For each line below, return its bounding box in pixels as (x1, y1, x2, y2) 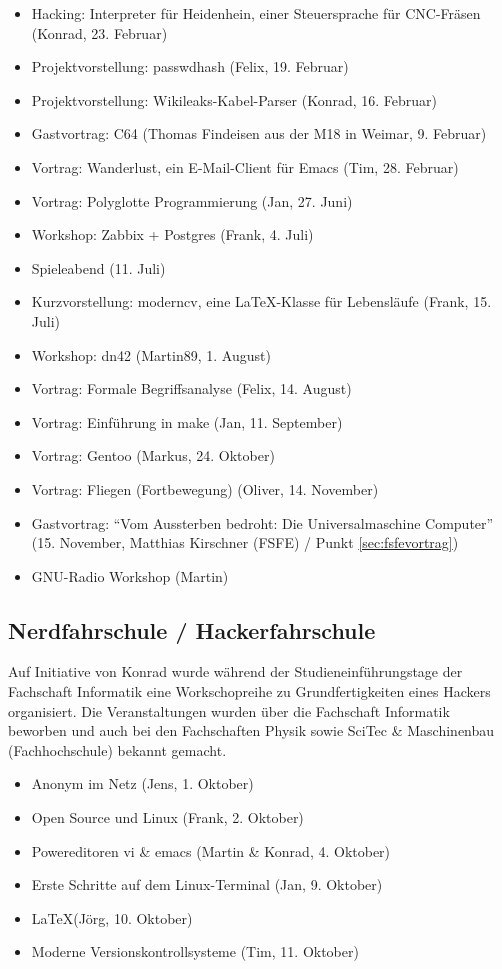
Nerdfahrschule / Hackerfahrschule (8, 614, 376, 645)
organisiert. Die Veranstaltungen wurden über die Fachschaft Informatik (8, 700, 450, 721)
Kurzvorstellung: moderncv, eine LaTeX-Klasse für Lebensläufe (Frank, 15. (31, 291, 492, 312)
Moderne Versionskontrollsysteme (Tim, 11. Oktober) (31, 941, 359, 962)
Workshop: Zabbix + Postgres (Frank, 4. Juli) (31, 224, 314, 245)
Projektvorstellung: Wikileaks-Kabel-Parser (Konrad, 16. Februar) (31, 89, 438, 110)
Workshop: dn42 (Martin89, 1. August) (31, 344, 271, 365)
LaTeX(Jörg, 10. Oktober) (31, 907, 193, 928)
